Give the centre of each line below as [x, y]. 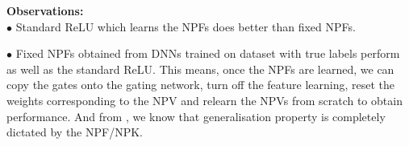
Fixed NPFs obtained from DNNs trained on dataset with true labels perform [208, 53]
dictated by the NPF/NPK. [75, 132]
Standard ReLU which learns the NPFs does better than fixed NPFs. [186, 26]
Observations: [45, 10]
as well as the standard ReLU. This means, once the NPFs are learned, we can [200, 69]
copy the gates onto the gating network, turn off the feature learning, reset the [200, 85]
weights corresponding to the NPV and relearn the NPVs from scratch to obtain [204, 100]
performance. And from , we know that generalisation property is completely [196, 116]
